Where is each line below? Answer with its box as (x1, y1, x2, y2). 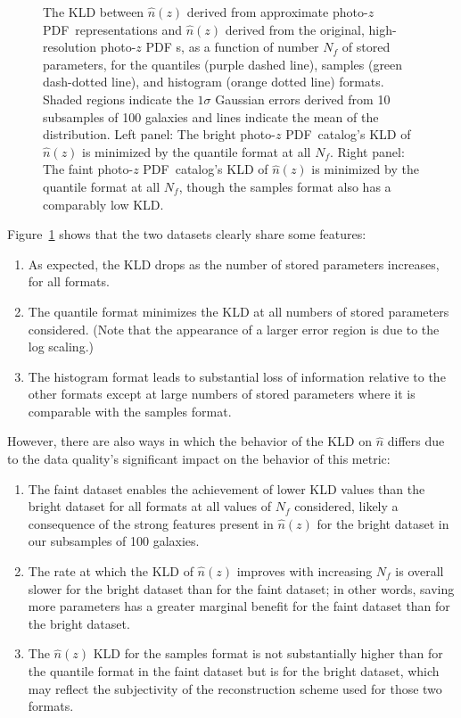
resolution (43, 37, 97, 56)
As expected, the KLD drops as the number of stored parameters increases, (28, 254, 440, 273)
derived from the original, (225, 20, 365, 38)
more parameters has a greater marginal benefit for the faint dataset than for (28, 597, 450, 615)
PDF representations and (43, 20, 183, 38)
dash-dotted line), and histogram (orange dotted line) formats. (43, 72, 384, 91)
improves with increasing (236, 562, 373, 581)
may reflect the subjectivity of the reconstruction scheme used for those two (28, 679, 442, 697)
